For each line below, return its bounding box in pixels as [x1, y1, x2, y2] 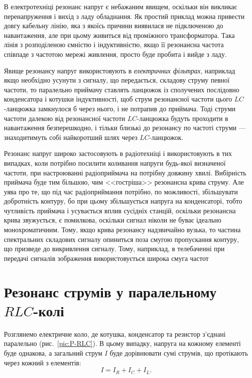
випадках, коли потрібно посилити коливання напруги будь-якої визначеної [4, 157, 226, 168]
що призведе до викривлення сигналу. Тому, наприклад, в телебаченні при [4, 243, 225, 254]
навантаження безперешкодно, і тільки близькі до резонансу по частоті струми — [4, 122, 246, 133]
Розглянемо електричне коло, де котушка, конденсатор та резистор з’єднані [4, 328, 226, 339]
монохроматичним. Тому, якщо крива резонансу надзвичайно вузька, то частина [4, 224, 241, 235]
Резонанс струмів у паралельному [4, 281, 217, 301]
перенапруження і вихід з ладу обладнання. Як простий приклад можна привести [4, 11, 245, 21]
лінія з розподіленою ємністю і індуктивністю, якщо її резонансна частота [4, 39, 224, 50]
